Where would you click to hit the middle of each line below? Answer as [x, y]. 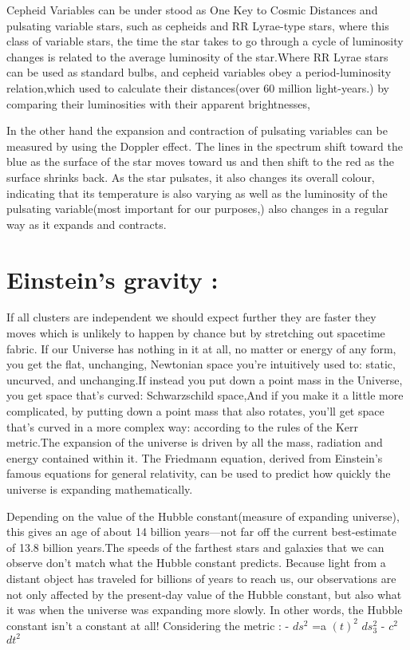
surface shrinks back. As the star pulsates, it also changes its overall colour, [191, 177]
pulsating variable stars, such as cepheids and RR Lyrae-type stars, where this [198, 25]
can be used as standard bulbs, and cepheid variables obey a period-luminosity [199, 72]
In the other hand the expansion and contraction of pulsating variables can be [197, 130]
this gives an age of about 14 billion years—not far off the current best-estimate [201, 532]
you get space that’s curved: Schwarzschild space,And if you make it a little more [205, 395]
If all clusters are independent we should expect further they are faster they [191, 317]
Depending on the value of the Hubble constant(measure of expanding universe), [203, 516]
